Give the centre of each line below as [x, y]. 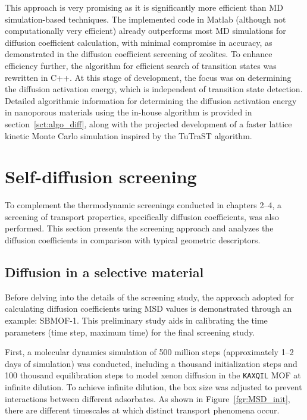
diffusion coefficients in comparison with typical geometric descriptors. [133, 240]
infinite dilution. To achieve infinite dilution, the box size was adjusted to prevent [153, 387]
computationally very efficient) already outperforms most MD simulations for [145, 31]
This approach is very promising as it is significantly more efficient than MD [144, 7]
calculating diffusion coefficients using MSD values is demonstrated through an [148, 308]
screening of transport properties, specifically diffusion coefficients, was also [142, 216]
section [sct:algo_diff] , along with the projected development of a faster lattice [148, 123]
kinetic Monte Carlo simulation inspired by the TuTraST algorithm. [129, 135]
